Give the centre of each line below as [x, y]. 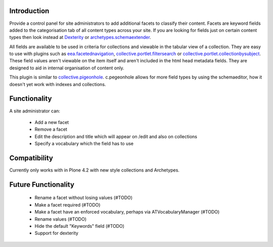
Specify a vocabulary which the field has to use [84, 144]
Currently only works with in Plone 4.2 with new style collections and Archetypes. [94, 170]
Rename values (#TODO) [61, 219]
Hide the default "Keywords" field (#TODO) [80, 226]
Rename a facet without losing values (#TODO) [84, 198]
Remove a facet [51, 130]
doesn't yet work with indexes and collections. [58, 84]
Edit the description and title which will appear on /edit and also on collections [116, 136]
